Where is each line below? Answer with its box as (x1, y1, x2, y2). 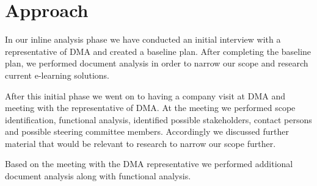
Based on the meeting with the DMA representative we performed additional (5, 157, 293, 170)
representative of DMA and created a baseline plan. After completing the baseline (5, 45, 312, 57)
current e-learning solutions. (5, 68, 110, 81)
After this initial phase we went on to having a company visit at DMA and (5, 89, 285, 102)
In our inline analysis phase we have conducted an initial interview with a (5, 33, 281, 46)
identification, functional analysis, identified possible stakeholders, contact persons (5, 113, 312, 126)
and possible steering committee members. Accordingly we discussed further (5, 125, 290, 138)
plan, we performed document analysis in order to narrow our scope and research (5, 57, 308, 70)
